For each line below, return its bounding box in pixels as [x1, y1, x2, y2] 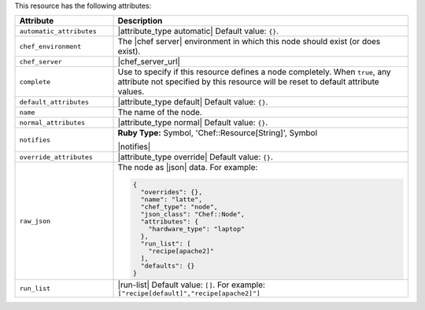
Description [117, 16, 163, 27]
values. [117, 87, 145, 98]
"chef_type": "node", [140, 203, 218, 212]
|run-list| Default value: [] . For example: [117, 279, 265, 290]
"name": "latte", [140, 195, 203, 204]
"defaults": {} [140, 262, 195, 271]
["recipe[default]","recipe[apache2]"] [117, 290, 261, 298]
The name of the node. [117, 107, 202, 118]
